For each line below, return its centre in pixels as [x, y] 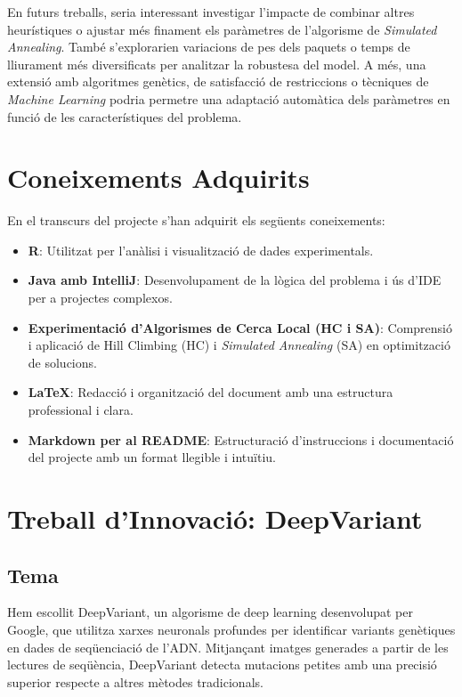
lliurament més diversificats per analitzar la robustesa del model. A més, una [217, 64]
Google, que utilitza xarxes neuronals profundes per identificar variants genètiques [231, 629]
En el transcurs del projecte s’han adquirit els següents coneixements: [196, 220]
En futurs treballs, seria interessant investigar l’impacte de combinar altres [211, 12]
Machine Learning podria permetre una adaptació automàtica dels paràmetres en [229, 98]
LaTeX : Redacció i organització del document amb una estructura [211, 392]
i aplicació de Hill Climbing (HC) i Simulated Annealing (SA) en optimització [239, 345]
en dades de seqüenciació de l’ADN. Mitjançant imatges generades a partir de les [228, 647]
